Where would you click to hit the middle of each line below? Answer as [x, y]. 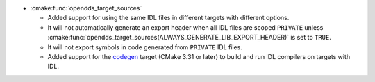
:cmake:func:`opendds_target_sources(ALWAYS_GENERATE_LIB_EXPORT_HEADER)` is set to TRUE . [189, 38]
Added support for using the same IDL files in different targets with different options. [168, 18]
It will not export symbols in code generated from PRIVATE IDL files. [145, 47]
